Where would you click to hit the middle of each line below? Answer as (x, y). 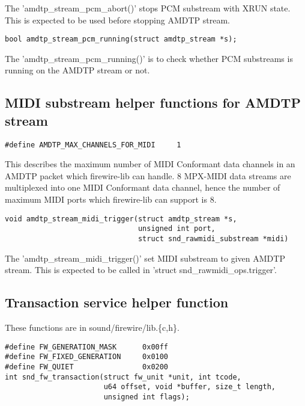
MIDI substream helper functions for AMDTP (153, 103)
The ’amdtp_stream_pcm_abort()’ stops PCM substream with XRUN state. (148, 8)
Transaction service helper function (117, 302)
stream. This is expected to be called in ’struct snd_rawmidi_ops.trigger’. (141, 270)
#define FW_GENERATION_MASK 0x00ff (87, 347)
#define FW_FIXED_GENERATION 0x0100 (87, 357)
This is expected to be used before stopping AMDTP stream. (117, 20)
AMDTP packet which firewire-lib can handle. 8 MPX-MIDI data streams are (148, 175)
